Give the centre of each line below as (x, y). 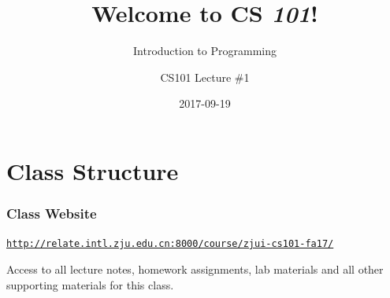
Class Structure (93, 170)
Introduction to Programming (205, 51)
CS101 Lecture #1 (205, 77)
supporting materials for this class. (90, 284)
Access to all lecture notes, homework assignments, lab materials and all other (195, 269)
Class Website (52, 213)
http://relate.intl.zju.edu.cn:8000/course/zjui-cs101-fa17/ (170, 244)
